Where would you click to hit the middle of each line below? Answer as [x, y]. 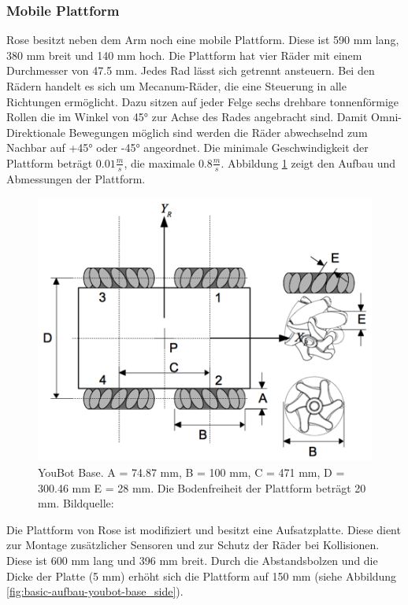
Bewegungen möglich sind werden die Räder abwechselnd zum [218, 132]
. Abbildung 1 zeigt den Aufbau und [308, 162]
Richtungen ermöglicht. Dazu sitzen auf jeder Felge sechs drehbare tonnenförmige [202, 101]
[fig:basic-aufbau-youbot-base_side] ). [95, 591]
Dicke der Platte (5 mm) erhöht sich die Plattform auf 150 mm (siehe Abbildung [202, 575]
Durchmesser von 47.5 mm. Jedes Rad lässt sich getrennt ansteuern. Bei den [191, 70]
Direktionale [36, 132]
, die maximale [159, 162]
